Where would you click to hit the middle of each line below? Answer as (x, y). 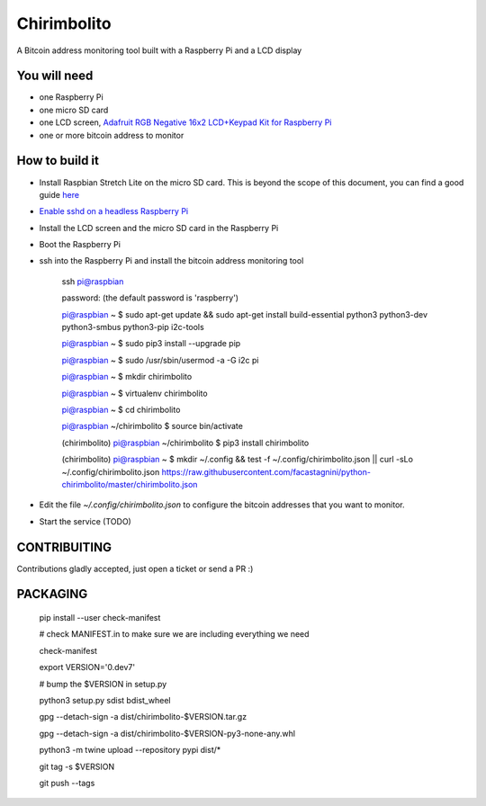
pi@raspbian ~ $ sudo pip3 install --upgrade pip (151, 344)
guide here (59, 194)
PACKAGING (52, 594)
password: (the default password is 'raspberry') (150, 298)
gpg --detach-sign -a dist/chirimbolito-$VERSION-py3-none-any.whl (167, 733)
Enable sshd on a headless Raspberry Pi (114, 211)
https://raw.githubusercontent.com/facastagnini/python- (266, 471)
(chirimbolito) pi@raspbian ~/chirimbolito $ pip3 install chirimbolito (185, 443)
